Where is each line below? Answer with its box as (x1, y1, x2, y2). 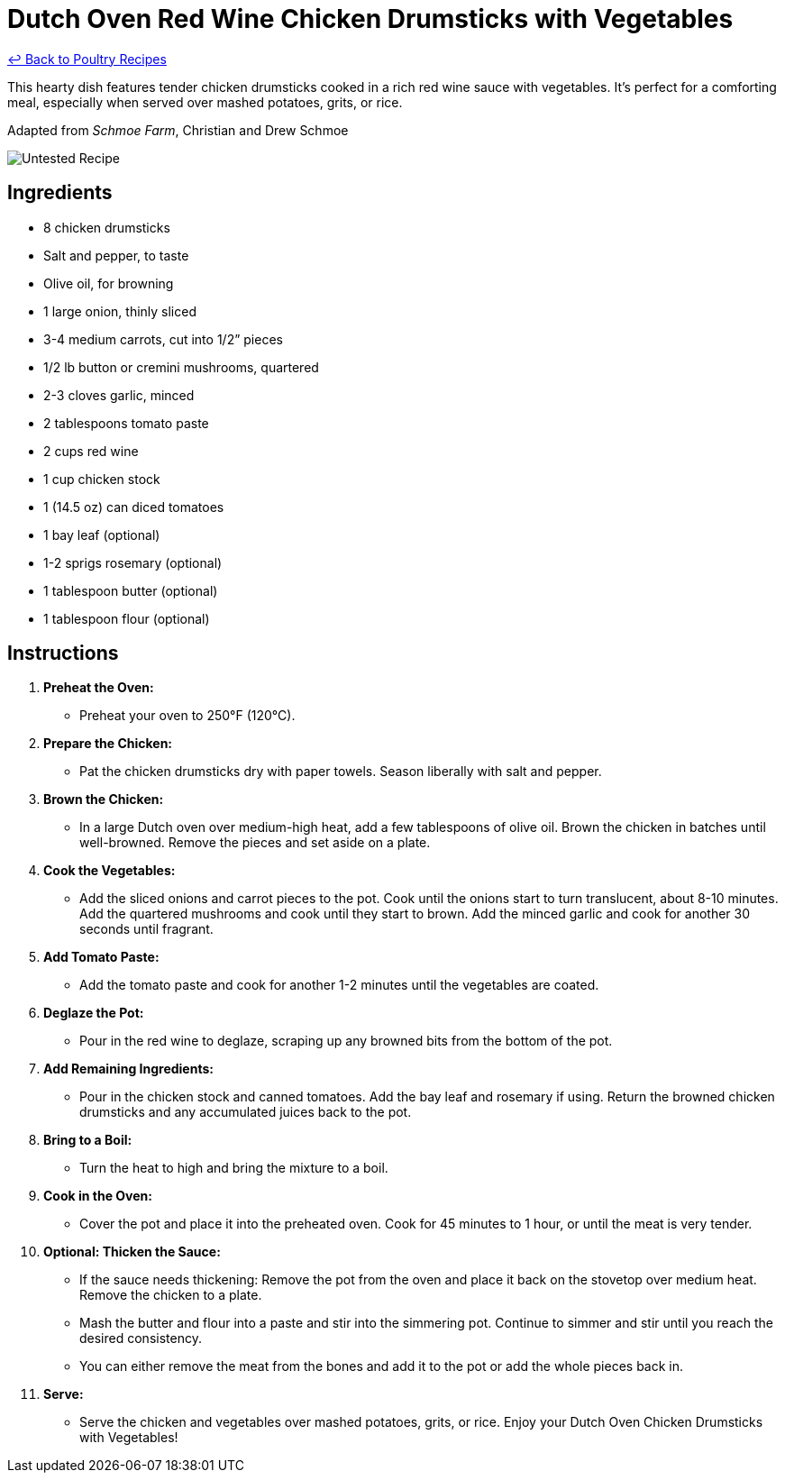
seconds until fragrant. (79, 921, 214, 937)
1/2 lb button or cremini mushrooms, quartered (43, 359, 319, 375)
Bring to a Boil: (43, 1132, 132, 1148)
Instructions (7, 642, 119, 665)
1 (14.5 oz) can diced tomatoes (43, 498, 224, 515)
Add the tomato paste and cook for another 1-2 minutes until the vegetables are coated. (79, 977, 599, 993)
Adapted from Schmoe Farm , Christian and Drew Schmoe (7, 122, 349, 138)
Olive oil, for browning (43, 275, 174, 291)
